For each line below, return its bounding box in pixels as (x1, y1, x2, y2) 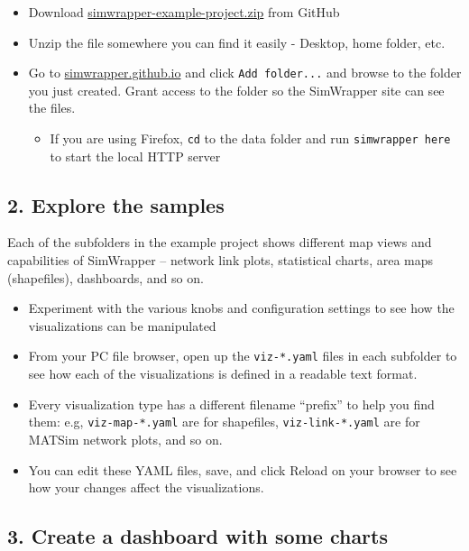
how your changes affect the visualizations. (28, 478, 264, 497)
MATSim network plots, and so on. (28, 429, 223, 448)
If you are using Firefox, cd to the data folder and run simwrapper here (50, 129, 451, 148)
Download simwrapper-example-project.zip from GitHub (28, 3, 340, 21)
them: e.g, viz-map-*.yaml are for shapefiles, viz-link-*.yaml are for (28, 412, 420, 431)
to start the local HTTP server (50, 146, 221, 165)
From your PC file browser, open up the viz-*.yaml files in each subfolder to (28, 346, 457, 365)
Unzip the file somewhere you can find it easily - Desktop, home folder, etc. (28, 32, 446, 51)
